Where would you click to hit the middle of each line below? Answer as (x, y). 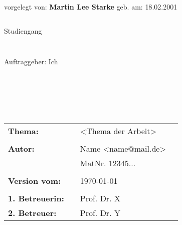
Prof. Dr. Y (100, 213)
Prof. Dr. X (100, 198)
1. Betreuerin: (36, 198)
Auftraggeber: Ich (31, 62)
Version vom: (35, 181)
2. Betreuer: (32, 213)
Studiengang (23, 30)
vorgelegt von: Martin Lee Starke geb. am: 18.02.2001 (91, 7)
